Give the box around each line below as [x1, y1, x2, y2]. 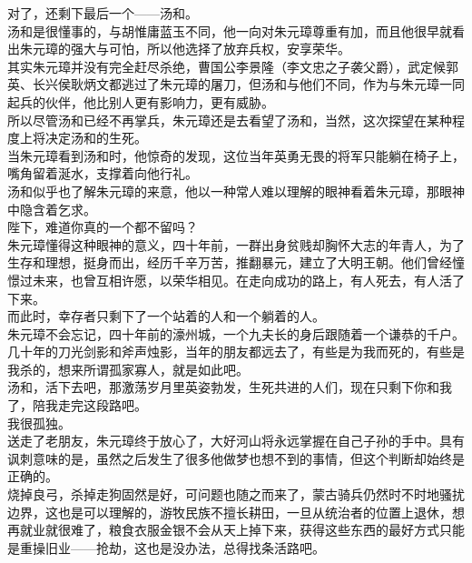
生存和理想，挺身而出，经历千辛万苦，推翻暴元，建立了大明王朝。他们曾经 [7, 253, 452, 272]
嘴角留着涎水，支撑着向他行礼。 [7, 164, 198, 183]
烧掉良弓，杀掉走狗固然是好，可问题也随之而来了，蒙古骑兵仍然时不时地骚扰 [7, 485, 465, 504]
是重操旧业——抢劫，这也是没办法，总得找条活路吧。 [7, 538, 325, 557]
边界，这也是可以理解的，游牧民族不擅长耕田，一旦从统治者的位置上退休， [7, 502, 452, 521]
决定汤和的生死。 [44, 128, 147, 147]
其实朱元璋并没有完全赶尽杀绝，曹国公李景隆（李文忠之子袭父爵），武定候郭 [7, 56, 458, 75]
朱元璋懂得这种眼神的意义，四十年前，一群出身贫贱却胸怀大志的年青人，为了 [7, 235, 465, 254]
